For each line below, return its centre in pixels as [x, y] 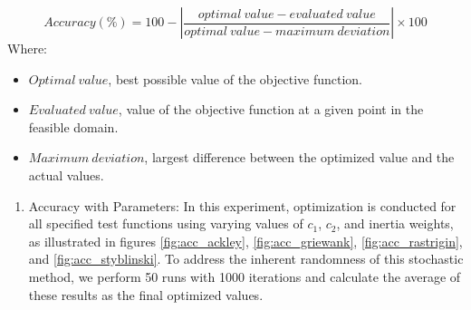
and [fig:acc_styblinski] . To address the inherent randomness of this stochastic [246, 259]
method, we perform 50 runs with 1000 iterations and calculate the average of [245, 276]
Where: [27, 48]
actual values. [66, 174]
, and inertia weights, [395, 223]
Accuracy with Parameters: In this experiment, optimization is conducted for [242, 205]
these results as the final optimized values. [146, 294]
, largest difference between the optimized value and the [299, 157]
